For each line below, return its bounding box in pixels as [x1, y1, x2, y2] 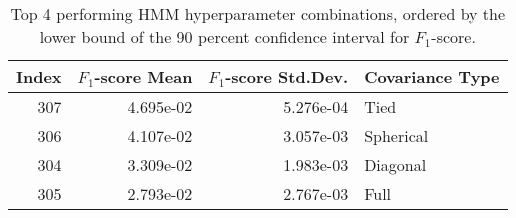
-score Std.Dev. [225, 65, 349, 88]
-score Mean [94, 65, 193, 88]
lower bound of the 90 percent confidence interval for [39, 25, 410, 48]
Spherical [364, 124, 429, 147]
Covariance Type [364, 65, 500, 88]
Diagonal [364, 153, 427, 176]
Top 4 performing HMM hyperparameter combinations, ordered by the [10, 2, 506, 25]
